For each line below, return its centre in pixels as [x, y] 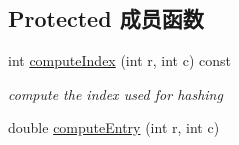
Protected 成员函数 [106, 18]
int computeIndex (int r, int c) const [119, 60]
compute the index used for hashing [115, 93]
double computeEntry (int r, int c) [114, 127]
